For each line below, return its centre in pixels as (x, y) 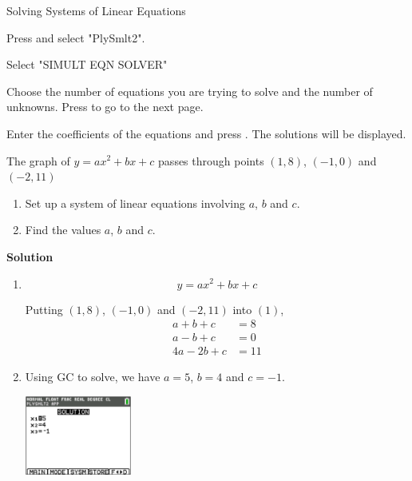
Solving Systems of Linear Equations (96, 10)
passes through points (211, 160)
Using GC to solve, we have (93, 377)
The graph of (38, 160)
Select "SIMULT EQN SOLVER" (87, 64)
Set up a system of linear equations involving (135, 203)
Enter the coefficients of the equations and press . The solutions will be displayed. (206, 133)
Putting (44, 309)
